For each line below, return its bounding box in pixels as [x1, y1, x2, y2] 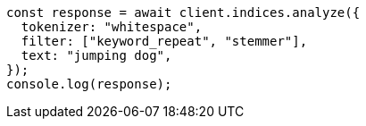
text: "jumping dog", [21, 48, 172, 63]
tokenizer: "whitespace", [21, 20, 203, 34]
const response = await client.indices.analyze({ [6, 5, 361, 20]
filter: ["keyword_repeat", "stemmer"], [21, 34, 308, 48]
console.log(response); [6, 77, 172, 91]
